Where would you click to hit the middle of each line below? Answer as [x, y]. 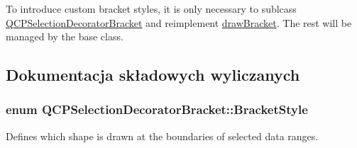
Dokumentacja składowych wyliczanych [153, 75]
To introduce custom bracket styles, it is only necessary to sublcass [151, 8]
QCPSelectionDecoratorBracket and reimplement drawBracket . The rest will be [179, 22]
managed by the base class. [65, 36]
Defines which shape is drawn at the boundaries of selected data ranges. [162, 136]
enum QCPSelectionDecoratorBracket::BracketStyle [157, 109]
